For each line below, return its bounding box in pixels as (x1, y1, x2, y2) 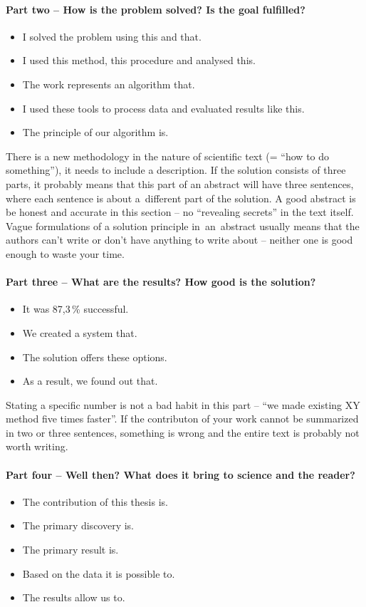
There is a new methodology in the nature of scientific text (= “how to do (6, 148, 330, 163)
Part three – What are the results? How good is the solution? (6, 274, 316, 289)
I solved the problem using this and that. (22, 28, 202, 43)
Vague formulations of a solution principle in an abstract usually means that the (6, 218, 360, 233)
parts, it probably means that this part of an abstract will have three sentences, (6, 176, 354, 191)
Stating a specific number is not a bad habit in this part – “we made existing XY (6, 397, 360, 412)
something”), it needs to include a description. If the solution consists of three (6, 162, 346, 177)
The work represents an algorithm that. (22, 76, 195, 91)
